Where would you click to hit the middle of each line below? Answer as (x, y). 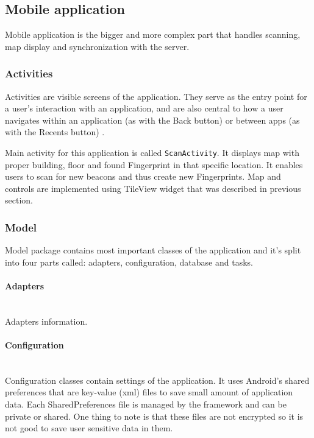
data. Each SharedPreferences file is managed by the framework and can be (146, 404)
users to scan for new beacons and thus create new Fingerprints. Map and (143, 176)
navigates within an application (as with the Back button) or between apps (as (152, 120)
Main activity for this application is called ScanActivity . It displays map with (152, 152)
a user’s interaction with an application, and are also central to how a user (144, 108)
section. (19, 200)
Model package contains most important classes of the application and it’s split (153, 250)
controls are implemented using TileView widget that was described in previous (153, 188)
